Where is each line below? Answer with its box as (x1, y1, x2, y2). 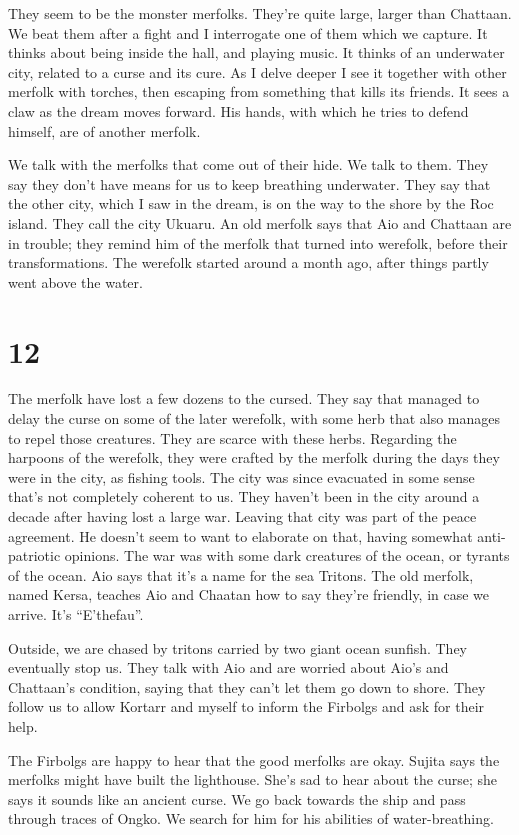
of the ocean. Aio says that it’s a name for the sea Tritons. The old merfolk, (8, 564, 474, 585)
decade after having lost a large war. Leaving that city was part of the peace (8, 506, 477, 526)
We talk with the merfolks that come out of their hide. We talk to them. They (8, 154, 489, 175)
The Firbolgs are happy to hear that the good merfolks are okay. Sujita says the (8, 749, 500, 770)
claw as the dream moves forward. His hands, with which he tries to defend (8, 100, 469, 121)
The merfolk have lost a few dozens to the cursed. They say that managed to (8, 388, 480, 409)
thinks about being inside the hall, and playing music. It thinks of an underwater (8, 42, 505, 63)
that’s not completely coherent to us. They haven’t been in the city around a (8, 486, 480, 507)
